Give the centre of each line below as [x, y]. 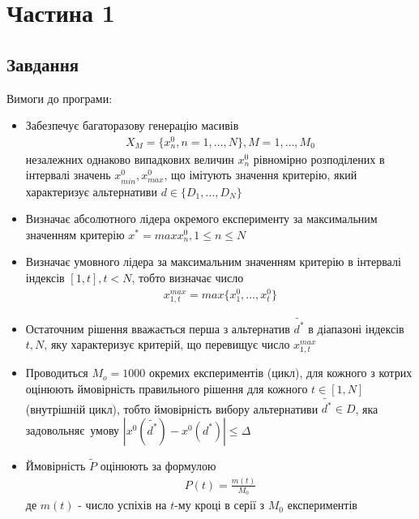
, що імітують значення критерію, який [261, 175]
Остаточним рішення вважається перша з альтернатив [158, 328]
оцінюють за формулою [158, 466]
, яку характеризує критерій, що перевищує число [167, 344]
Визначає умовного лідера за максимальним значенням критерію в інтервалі [213, 262]
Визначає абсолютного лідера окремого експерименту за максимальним [201, 219]
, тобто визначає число [188, 277]
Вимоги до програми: [60, 98]
